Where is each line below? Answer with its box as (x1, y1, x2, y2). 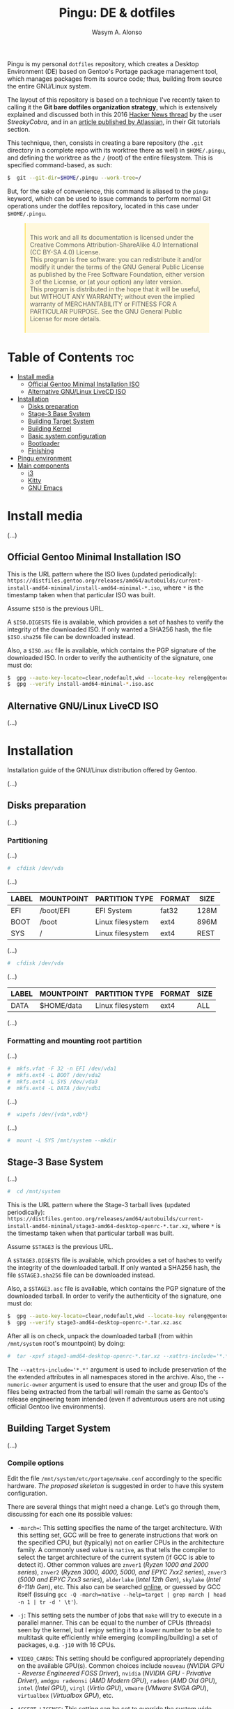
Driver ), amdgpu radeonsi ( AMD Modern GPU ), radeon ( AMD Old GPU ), (17, 1676, 217, 1685)
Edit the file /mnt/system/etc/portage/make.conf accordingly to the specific (7, 1474, 223, 1482)
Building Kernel (27, 424, 72, 433)
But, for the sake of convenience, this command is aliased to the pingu (7, 187, 209, 195)
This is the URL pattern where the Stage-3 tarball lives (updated (7, 1201, 191, 1209)
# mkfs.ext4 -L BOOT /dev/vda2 (7, 1072, 101, 1079)
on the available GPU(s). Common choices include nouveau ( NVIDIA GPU (17, 1661, 225, 1670)
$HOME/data (39, 1000, 82, 1010)
